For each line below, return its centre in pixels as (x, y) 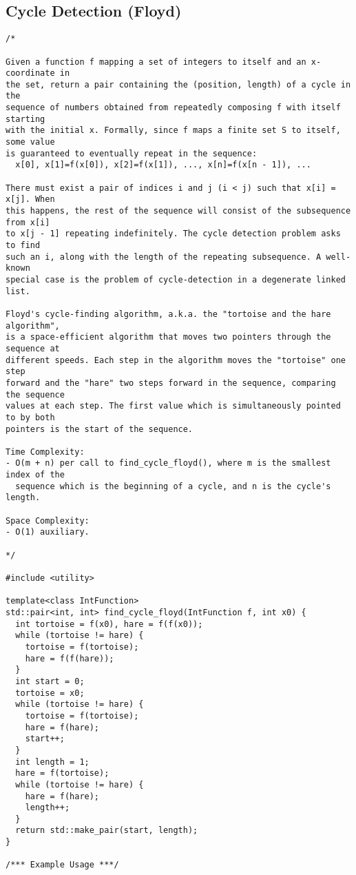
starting (25, 119)
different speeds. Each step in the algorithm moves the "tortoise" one (176, 360)
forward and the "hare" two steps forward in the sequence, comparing (171, 383)
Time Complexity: (45, 452)
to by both (30, 417)
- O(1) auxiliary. (48, 532)
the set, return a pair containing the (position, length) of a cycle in (178, 84)
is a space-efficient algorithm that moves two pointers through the (168, 337)
